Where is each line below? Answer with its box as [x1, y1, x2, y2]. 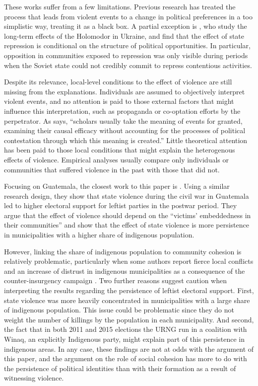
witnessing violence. [4, 373, 64, 383]
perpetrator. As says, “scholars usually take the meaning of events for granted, [4, 115, 243, 126]
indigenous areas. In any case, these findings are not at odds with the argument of [4, 343, 254, 354]
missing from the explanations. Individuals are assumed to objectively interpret [4, 86, 245, 96]
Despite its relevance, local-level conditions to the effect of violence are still [4, 77, 232, 87]
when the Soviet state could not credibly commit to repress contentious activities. [4, 60, 252, 70]
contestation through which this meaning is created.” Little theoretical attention [4, 135, 248, 145]
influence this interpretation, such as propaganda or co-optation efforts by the [4, 105, 241, 116]
